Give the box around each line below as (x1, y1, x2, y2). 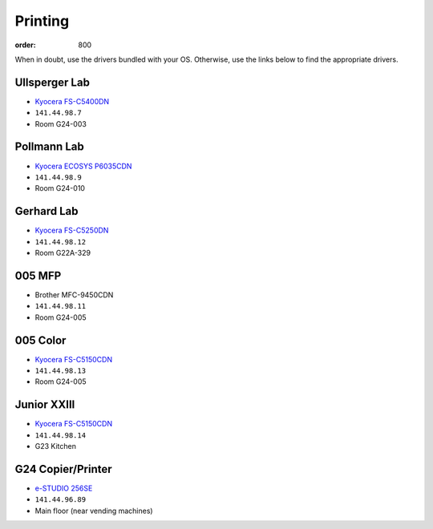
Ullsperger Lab (14, 75, 90, 89)
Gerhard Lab (14, 204, 79, 218)
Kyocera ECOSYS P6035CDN (34, 161, 132, 171)
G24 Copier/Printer (14, 462, 112, 476)
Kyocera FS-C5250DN (34, 225, 109, 236)
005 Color (14, 333, 67, 347)
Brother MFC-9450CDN (34, 289, 114, 300)
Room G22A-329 (34, 248, 91, 257)
